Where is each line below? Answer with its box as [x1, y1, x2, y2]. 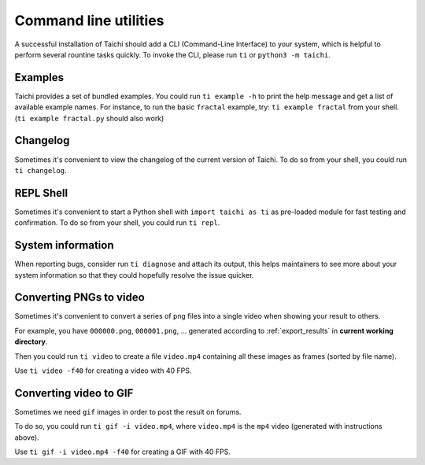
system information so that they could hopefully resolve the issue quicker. [14, 270, 254, 279]
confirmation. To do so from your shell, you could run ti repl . [14, 218, 220, 227]
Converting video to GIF [14, 386, 134, 400]
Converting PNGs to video [14, 291, 145, 304]
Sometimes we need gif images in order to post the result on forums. [14, 407, 242, 416]
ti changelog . [14, 165, 67, 175]
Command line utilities [14, 12, 164, 29]
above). [14, 433, 39, 442]
